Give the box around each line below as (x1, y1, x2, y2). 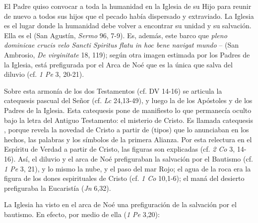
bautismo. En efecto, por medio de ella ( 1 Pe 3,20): (4, 209, 160, 219)
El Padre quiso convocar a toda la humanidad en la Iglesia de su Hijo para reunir (4, 1, 252, 11)
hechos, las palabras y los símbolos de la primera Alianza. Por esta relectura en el (4, 134, 252, 144)
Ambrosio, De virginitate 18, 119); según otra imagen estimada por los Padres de (4, 49, 250, 59)
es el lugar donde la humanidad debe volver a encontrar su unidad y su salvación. (4, 20, 252, 31)
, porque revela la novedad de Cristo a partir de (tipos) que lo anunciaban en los (4, 124, 249, 135)
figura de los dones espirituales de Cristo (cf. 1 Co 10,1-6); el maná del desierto (4, 173, 245, 183)
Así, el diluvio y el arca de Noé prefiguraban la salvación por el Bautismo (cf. (17, 153, 253, 164)
